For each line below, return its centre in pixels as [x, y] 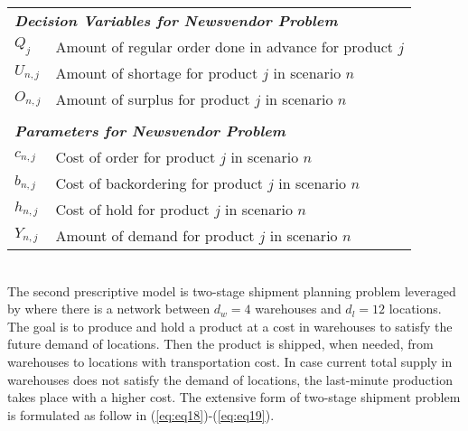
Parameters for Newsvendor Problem [150, 131]
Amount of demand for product [155, 235]
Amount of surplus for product [153, 99]
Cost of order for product [136, 157]
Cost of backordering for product [159, 183]
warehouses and [298, 309]
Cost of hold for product [132, 209]
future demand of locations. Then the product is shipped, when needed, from [220, 344]
